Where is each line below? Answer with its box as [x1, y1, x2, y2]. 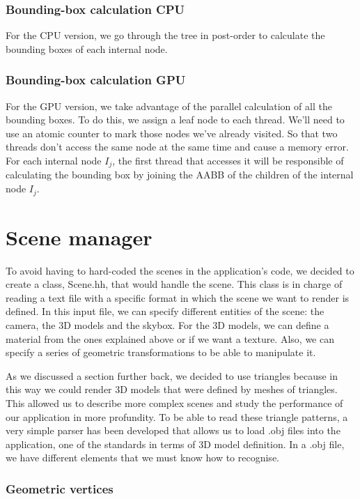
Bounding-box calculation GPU [6, 71, 186, 89]
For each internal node [6, 153, 102, 167]
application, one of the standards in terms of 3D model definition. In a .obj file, [6, 436, 345, 451]
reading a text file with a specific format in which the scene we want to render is [6, 290, 350, 305]
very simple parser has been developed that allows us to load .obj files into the [6, 423, 341, 438]
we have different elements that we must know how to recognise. [6, 450, 279, 465]
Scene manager [6, 222, 152, 251]
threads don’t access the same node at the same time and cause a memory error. [6, 139, 349, 154]
